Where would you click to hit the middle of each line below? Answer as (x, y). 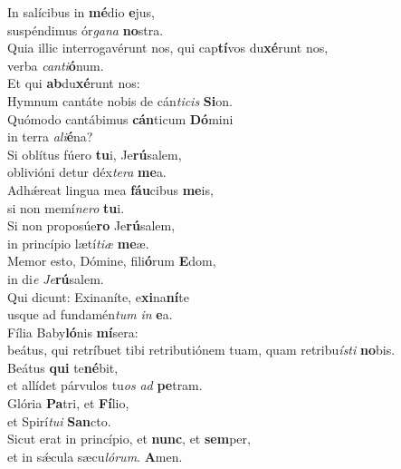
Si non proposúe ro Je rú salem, (91, 225)
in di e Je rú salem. (56, 278)
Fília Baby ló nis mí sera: (73, 332)
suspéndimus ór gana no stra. (86, 29)
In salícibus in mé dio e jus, (81, 12)
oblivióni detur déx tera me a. (87, 172)
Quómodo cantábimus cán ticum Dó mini (120, 118)
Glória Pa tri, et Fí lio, (68, 403)
